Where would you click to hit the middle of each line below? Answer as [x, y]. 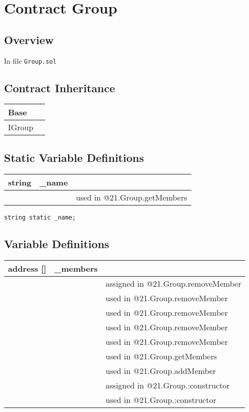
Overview [29, 39]
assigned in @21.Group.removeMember [173, 283]
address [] [27, 268]
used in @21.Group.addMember [161, 370]
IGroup [21, 127]
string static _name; [40, 217]
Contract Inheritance [60, 87]
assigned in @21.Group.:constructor [168, 385]
